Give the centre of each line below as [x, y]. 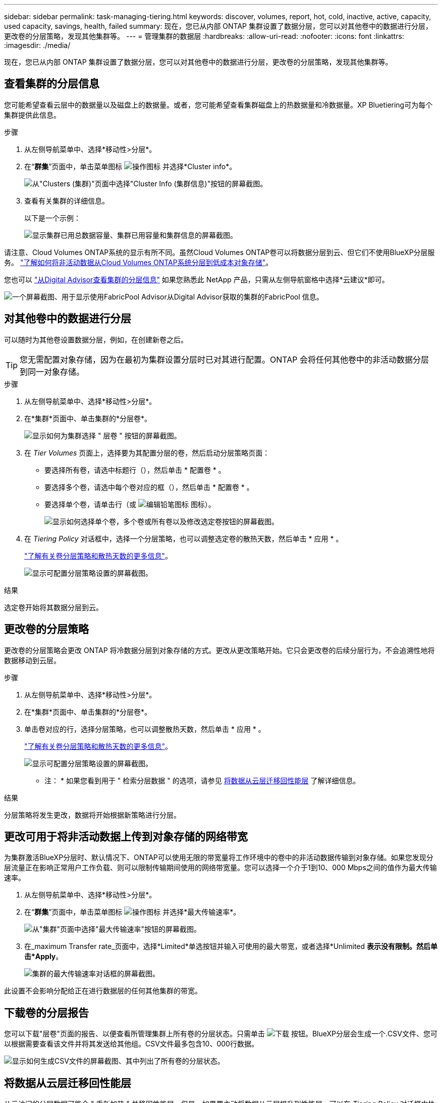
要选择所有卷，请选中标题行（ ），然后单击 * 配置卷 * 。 [135, 470]
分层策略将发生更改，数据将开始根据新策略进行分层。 [92, 815]
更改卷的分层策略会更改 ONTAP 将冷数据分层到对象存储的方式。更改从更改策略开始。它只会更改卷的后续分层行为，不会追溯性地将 [219, 650]
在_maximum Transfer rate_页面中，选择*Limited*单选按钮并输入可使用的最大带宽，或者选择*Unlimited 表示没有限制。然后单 [231, 946]
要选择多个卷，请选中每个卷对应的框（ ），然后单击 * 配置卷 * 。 [149, 487]
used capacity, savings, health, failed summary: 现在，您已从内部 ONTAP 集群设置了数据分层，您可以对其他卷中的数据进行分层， [218, 26]
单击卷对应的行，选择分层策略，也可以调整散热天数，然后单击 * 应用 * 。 [145, 729]
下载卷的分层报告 [46, 1013]
